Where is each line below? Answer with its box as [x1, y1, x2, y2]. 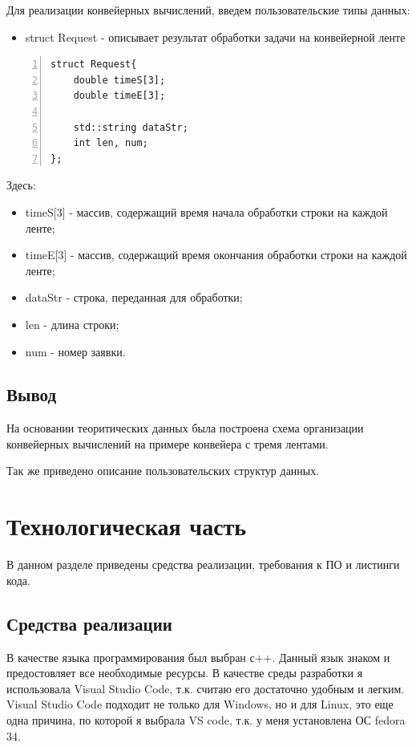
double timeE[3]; [73, 90, 166, 102]
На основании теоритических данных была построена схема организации [6, 420, 364, 436]
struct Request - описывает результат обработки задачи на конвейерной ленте [25, 28, 406, 45]
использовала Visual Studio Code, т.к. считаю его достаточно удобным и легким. [6, 680, 405, 696]
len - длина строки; [25, 315, 119, 332]
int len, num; [73, 137, 148, 149]
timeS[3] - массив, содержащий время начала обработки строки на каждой [25, 203, 388, 220]
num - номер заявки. [25, 343, 126, 359]
